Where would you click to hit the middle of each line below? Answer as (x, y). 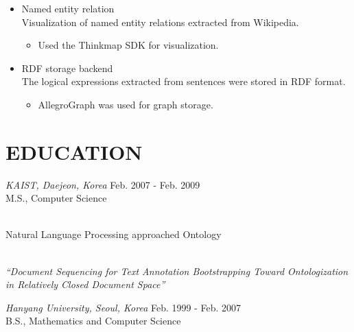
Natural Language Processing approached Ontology (114, 234)
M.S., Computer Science (56, 198)
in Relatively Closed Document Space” (85, 284)
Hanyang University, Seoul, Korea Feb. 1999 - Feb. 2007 (123, 307)
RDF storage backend (67, 68)
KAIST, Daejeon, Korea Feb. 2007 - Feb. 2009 (103, 184)
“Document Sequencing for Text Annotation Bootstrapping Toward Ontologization (177, 271)
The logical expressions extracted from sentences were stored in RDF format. (184, 81)
